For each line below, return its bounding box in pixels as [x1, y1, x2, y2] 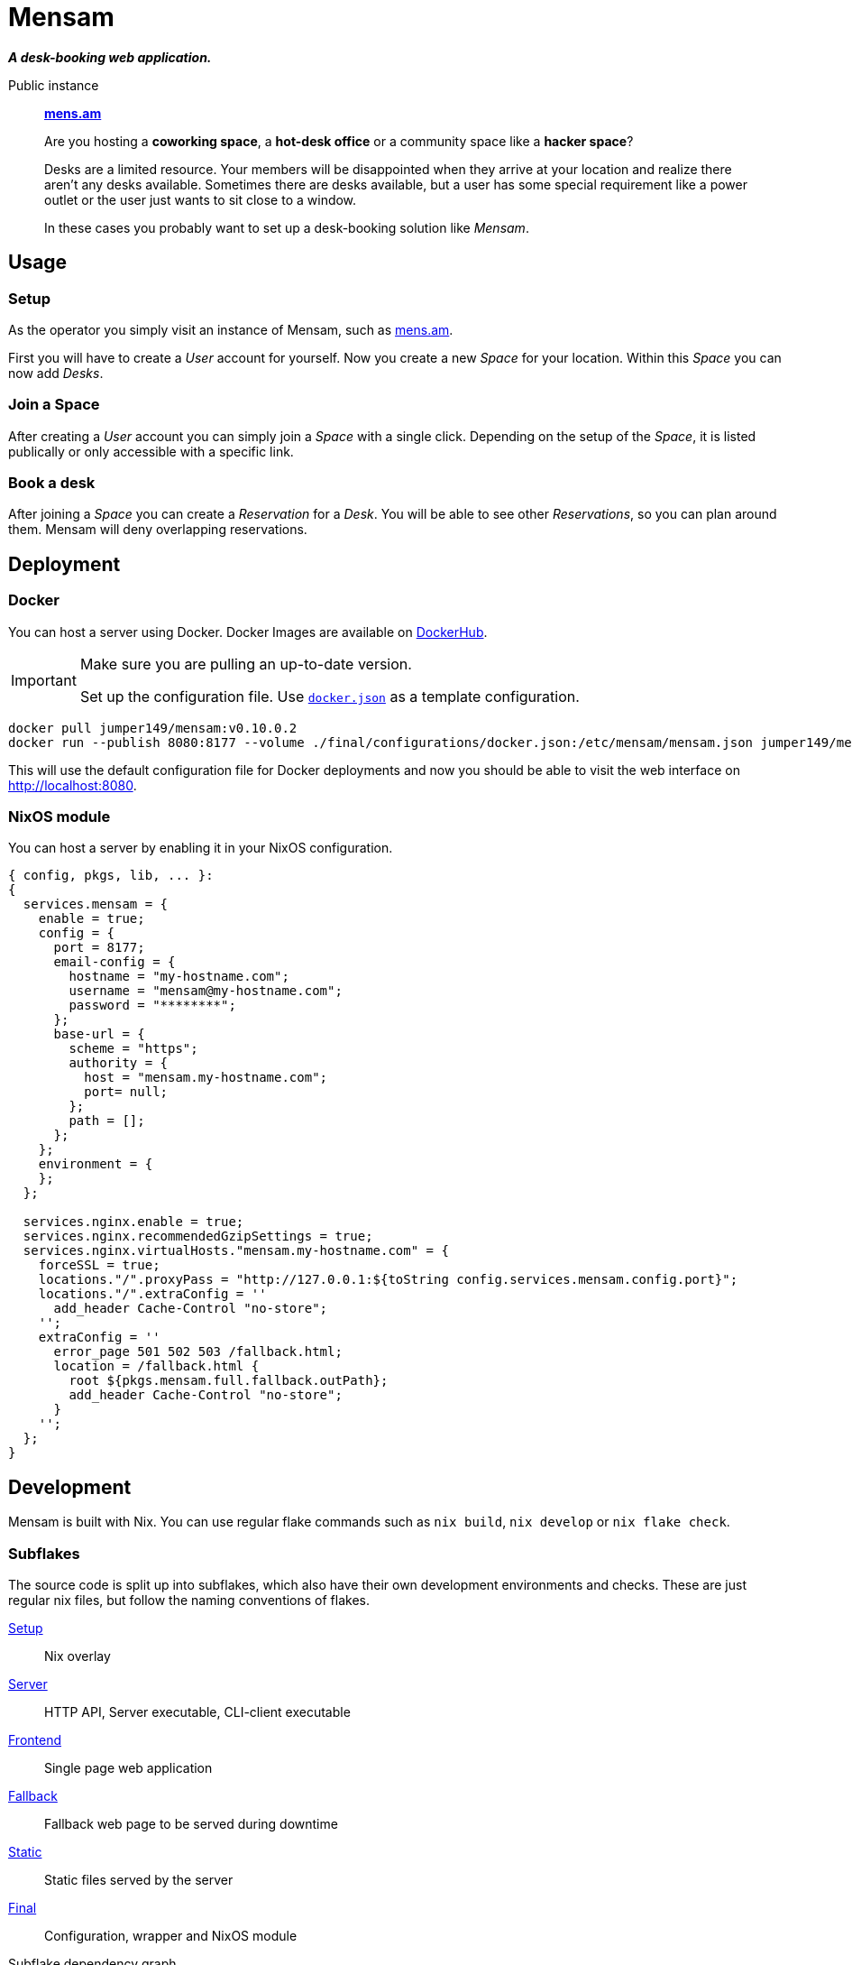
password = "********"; [69, 998, 236, 1013]
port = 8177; [53, 940, 145, 955]
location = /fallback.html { [53, 1359, 260, 1374]
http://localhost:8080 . [8, 777, 137, 793]
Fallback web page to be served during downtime [44, 1816, 338, 1832]
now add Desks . [8, 364, 104, 381]
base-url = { [53, 1027, 145, 1042]
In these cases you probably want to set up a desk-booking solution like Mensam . [44, 219, 529, 235]
